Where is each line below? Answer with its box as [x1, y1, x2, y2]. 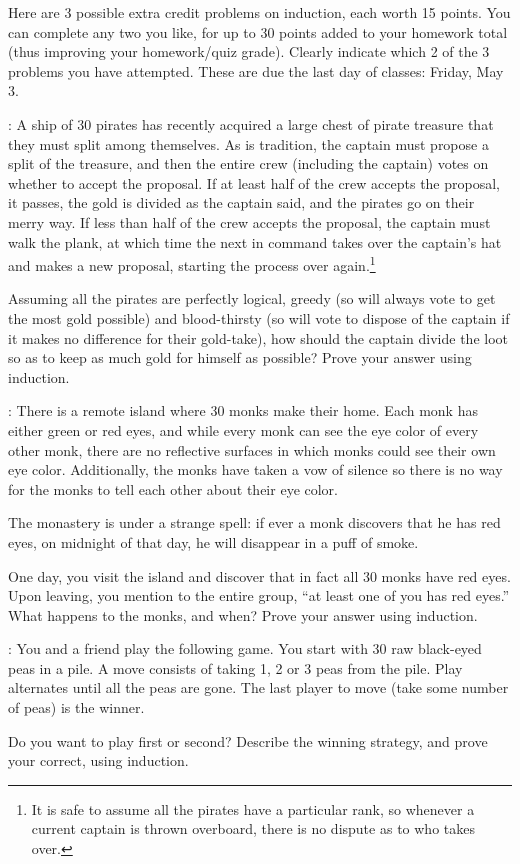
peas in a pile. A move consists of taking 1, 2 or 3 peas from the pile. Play [8, 657, 463, 678]
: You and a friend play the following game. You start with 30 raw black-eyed [8, 638, 482, 659]
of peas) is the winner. [8, 697, 145, 718]
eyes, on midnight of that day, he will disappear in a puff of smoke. [8, 531, 419, 552]
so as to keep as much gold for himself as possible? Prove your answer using [8, 347, 472, 368]
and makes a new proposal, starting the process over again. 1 [8, 252, 376, 275]
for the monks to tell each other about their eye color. [8, 478, 338, 499]
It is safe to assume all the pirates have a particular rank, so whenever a [31, 798, 475, 819]
